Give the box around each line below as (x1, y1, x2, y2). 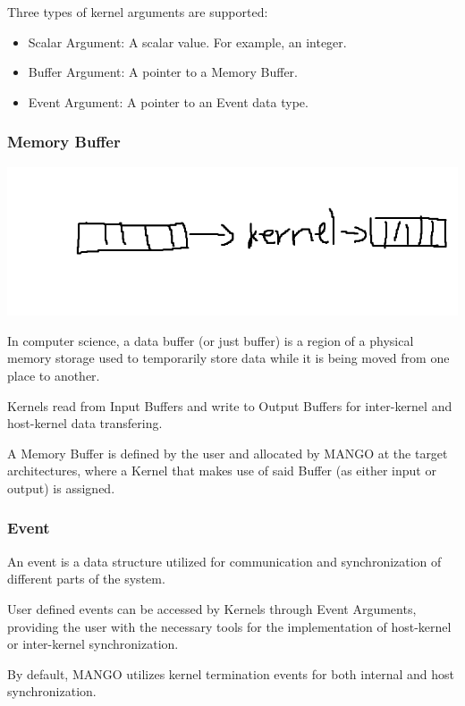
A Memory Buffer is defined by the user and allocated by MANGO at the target (7, 443, 448, 462)
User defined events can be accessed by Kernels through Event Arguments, (7, 599, 417, 618)
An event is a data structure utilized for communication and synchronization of (7, 551, 442, 570)
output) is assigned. (7, 478, 115, 497)
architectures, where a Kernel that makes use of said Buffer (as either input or (7, 461, 436, 480)
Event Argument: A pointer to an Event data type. (28, 92, 309, 111)
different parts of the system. (7, 569, 165, 588)
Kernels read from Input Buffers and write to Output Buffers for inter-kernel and (7, 396, 452, 415)
